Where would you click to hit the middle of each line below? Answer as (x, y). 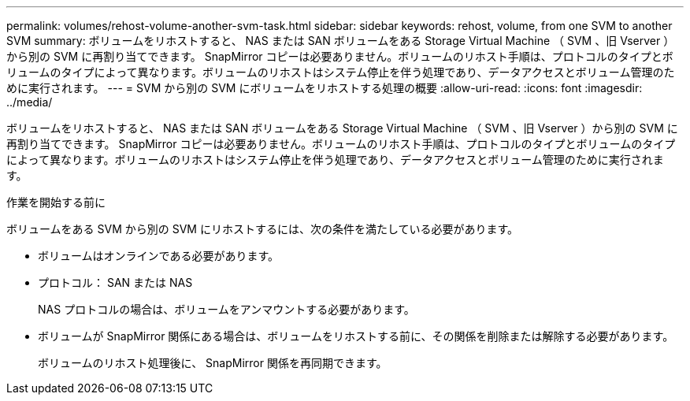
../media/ (30, 102)
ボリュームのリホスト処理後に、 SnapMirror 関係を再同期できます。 (213, 363)
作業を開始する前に (56, 202)
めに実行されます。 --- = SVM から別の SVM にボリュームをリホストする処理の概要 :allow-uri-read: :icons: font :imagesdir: (325, 88)
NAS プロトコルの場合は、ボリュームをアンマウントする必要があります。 (226, 309)
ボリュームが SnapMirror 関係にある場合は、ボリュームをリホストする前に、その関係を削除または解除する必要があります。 (356, 336)
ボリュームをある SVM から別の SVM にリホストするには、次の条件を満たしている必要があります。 (263, 229)
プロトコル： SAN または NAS (115, 282)
